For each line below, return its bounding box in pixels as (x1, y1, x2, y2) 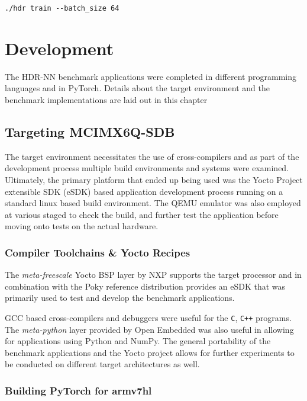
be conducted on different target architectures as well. (5, 358, 200, 370)
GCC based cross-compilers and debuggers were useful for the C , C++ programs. (5, 311, 292, 323)
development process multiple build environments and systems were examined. (5, 162, 289, 174)
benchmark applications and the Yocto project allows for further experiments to (5, 346, 295, 358)
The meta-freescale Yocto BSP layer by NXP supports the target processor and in (5, 268, 302, 281)
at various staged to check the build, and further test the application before (5, 208, 279, 220)
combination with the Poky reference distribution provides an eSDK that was (5, 280, 286, 292)
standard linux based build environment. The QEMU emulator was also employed (5, 197, 301, 209)
